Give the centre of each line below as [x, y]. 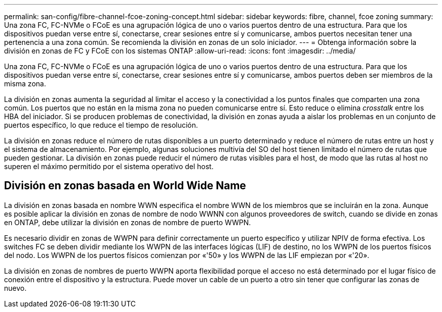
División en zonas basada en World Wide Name [125, 186]
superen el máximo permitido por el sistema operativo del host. [109, 166]
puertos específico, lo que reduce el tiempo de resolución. [101, 125]
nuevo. [15, 288]
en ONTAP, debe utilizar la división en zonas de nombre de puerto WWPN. [127, 222]
